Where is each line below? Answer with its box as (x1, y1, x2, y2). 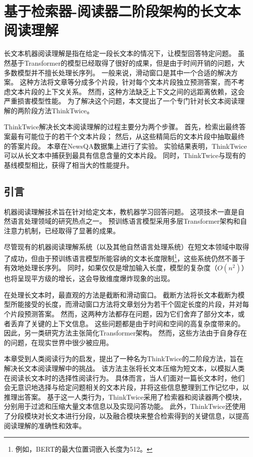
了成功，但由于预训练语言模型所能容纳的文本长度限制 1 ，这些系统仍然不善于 (4, 252, 245, 263)
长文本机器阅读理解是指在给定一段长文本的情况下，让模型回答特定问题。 (4, 48, 235, 58)
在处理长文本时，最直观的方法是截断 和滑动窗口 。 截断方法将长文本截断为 (4, 289, 238, 299)
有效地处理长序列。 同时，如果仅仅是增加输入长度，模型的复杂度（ (4, 263, 217, 273)
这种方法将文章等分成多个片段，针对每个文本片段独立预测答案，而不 (19, 77, 238, 87)
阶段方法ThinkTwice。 (24, 105, 94, 115)
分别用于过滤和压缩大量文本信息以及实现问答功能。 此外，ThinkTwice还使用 (4, 401, 246, 411)
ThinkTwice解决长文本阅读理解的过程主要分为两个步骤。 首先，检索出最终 (4, 122, 239, 132)
